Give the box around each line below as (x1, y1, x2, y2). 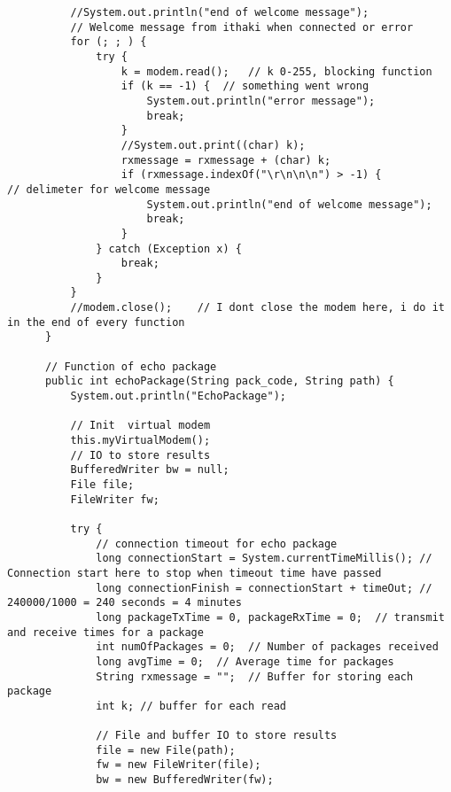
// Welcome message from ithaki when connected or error (70, 20, 414, 34)
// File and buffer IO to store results (96, 729, 338, 742)
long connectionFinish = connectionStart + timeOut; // (96, 581, 432, 594)
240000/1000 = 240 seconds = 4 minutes (7, 596, 242, 610)
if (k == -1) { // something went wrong (121, 80, 369, 93)
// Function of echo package (44, 360, 217, 373)
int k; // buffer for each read (96, 699, 286, 712)
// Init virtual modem (70, 419, 211, 432)
